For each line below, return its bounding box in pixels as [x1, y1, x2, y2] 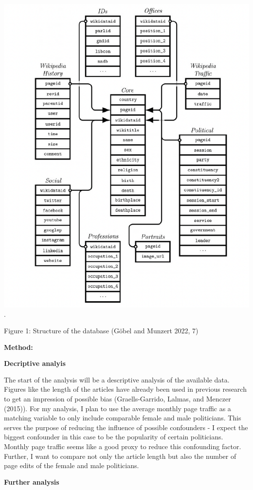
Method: [4, 342, 33, 352]
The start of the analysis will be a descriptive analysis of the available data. [4, 374, 230, 384]
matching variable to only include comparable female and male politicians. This [4, 413, 241, 423]
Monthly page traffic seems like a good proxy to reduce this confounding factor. [4, 441, 241, 451]
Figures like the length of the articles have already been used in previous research [4, 384, 247, 394]
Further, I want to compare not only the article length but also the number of [4, 451, 236, 461]
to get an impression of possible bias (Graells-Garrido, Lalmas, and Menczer [4, 394, 231, 404]
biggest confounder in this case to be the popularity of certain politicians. [4, 432, 223, 442]
